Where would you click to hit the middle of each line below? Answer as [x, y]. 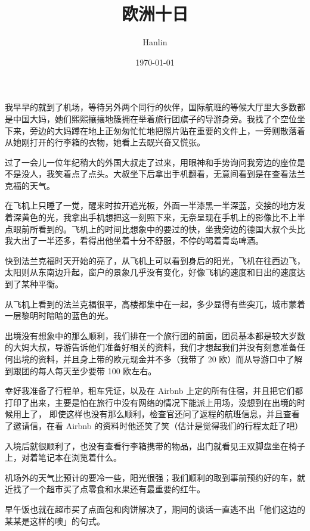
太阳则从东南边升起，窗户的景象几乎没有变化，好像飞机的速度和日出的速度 [151, 272]
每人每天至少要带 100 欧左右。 [97, 370]
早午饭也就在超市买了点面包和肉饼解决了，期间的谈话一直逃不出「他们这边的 [155, 509]
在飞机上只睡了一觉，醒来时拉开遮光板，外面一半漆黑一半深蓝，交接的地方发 [155, 205]
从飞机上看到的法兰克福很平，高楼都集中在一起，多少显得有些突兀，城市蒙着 [155, 304]
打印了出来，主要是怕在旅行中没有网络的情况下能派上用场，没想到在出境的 [151, 402]
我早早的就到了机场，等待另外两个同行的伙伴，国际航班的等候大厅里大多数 [151, 107]
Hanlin [155, 42]
